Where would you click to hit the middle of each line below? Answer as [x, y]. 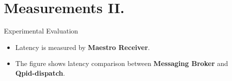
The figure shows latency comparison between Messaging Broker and [122, 63]
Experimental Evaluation [41, 31]
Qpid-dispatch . [40, 73]
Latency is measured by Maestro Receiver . [83, 47]
